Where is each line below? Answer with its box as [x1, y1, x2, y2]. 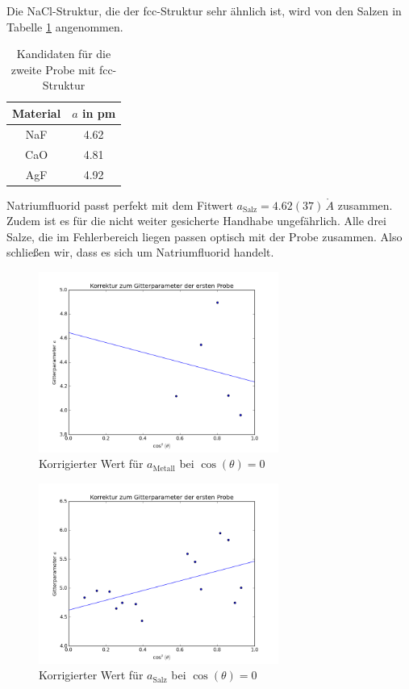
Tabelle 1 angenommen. [6, 18, 123, 35]
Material [12, 104, 61, 121]
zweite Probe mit [10, 61, 96, 77]
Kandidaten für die [16, 45, 111, 62]
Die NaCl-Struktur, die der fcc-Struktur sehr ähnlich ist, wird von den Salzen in [6, 2, 402, 19]
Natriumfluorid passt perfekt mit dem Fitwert [6, 196, 233, 213]
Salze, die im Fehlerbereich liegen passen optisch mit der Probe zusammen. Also [6, 228, 403, 244]
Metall [152, 464, 175, 473]
